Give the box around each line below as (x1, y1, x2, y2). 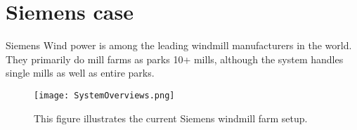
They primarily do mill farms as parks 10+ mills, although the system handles (6, 51, 344, 66)
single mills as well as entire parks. (6, 65, 155, 80)
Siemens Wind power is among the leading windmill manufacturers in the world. (6, 38, 352, 53)
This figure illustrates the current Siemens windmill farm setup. (34, 110, 308, 125)
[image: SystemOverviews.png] (34, 90, 175, 100)
